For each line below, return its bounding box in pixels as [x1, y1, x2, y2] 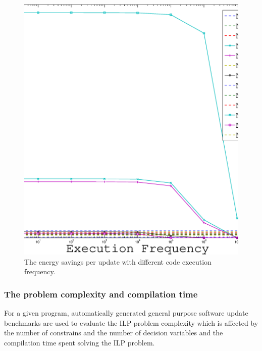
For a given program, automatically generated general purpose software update [4, 308, 248, 318]
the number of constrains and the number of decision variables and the [4, 327, 223, 338]
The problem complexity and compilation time [4, 287, 198, 300]
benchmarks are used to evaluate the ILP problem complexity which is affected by [4, 317, 258, 328]
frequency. [24, 266, 56, 277]
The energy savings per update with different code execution [24, 256, 212, 267]
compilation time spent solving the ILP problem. [4, 337, 155, 348]
